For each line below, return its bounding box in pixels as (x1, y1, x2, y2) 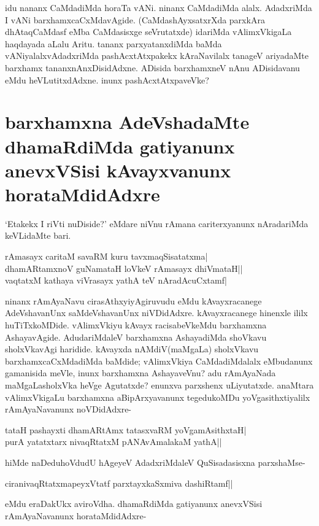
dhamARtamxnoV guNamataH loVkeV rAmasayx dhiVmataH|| (5, 261, 243, 274)
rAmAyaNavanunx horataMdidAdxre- (5, 509, 147, 522)
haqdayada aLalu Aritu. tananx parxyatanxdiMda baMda (5, 37, 222, 50)
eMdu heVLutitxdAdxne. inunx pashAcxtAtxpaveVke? (5, 73, 209, 86)
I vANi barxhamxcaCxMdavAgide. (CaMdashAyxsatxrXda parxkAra (5, 13, 265, 26)
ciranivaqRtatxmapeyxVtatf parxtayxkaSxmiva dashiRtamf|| (5, 476, 233, 489)
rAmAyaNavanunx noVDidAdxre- (5, 403, 132, 416)
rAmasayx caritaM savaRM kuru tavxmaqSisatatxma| (5, 250, 208, 263)
